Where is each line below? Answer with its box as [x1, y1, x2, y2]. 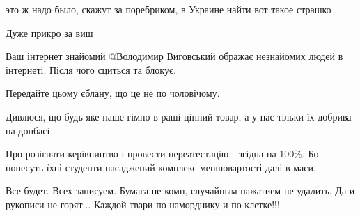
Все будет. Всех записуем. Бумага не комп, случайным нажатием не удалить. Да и [6, 183, 355, 198]
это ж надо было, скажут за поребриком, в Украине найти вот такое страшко [6, 2, 331, 16]
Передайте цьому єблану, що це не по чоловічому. [6, 86, 220, 100]
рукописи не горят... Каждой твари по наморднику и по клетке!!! [6, 196, 280, 211]
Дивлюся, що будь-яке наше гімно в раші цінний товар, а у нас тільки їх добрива [6, 109, 352, 123]
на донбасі [6, 123, 50, 137]
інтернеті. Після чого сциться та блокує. [6, 62, 176, 77]
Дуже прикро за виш [6, 25, 93, 40]
